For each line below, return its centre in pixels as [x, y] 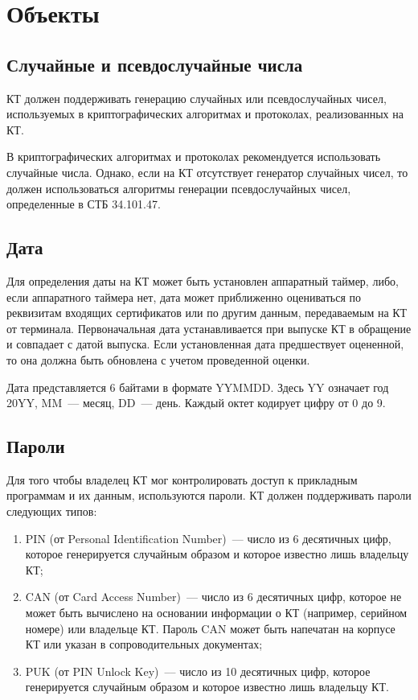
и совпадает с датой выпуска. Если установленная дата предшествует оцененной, [205, 344]
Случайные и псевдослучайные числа [155, 64]
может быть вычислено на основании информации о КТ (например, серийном [216, 613]
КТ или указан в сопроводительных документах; [144, 644]
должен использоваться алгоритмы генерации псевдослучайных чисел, [179, 188]
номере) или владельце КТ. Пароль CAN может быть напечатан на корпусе [210, 628]
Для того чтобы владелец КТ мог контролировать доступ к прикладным [182, 479]
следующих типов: [52, 511]
